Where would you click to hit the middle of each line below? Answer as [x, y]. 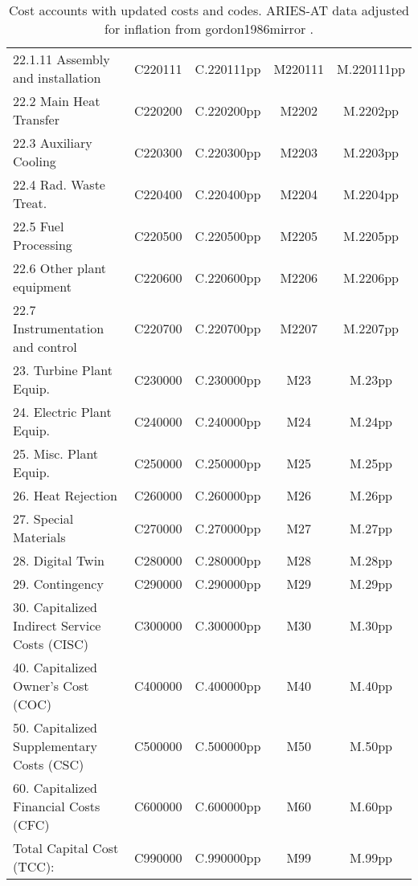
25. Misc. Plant [56, 453]
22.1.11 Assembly [61, 59]
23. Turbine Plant [63, 370]
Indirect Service [57, 625]
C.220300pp [228, 152]
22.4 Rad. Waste [59, 184]
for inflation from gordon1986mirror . [209, 29]
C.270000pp [228, 528]
